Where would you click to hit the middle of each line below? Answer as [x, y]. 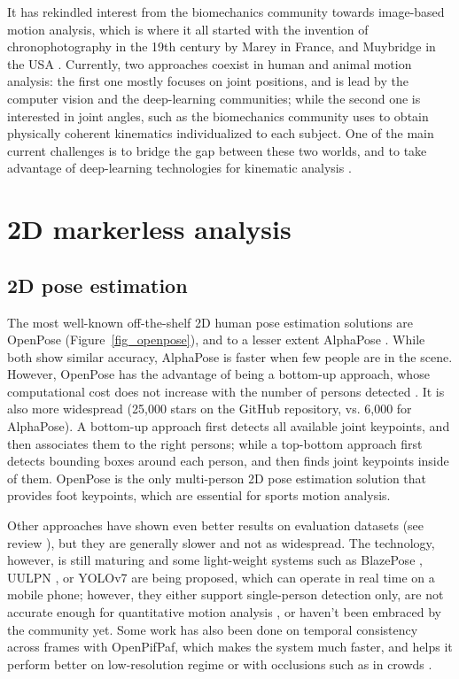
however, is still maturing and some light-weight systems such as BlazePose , [215, 560]
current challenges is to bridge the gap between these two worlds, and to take [217, 150]
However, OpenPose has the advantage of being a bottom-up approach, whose [218, 374]
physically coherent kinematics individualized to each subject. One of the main [221, 133]
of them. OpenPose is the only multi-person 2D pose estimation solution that [217, 478]
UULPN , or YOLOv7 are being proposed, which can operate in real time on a [221, 577]
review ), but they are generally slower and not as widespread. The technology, [221, 542]
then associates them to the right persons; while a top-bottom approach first [215, 443]
